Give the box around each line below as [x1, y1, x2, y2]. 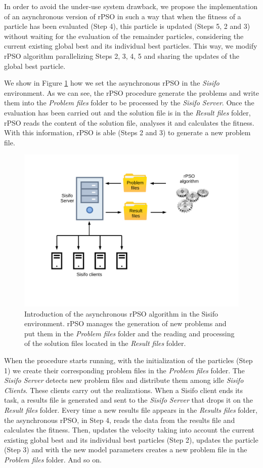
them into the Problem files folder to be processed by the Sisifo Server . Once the [4, 97, 254, 108]
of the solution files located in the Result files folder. [24, 338, 186, 348]
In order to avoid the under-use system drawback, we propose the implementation [4, 1, 257, 11]
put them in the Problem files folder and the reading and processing [24, 328, 235, 338]
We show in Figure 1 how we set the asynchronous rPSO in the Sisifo [4, 77, 220, 88]
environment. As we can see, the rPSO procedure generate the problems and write [4, 87, 259, 98]
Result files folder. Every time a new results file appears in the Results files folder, [4, 405, 257, 415]
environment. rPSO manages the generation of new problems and [24, 318, 227, 329]
